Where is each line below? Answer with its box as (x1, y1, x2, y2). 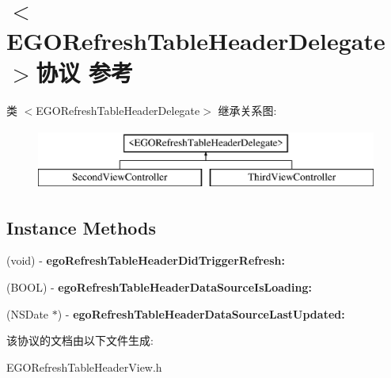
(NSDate (6, 305, 49, 322)
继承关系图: (218, 101, 277, 118)
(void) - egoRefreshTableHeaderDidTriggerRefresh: (6, 252, 285, 269)
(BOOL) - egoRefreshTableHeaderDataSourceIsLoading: (6, 279, 312, 296)
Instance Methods (6, 215, 156, 239)
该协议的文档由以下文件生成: (6, 332, 154, 349)
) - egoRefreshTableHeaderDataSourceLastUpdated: (57, 305, 345, 322)
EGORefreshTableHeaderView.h (6, 358, 162, 375)
